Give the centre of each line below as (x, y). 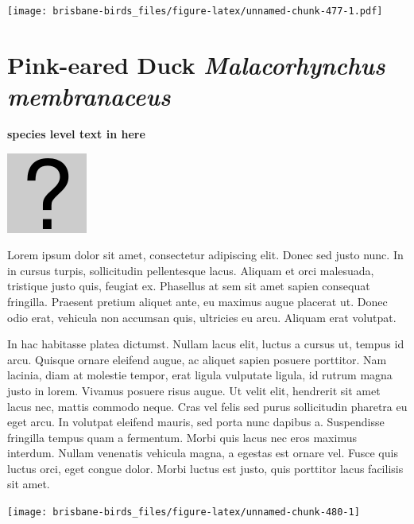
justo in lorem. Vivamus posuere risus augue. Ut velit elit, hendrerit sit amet (194, 390)
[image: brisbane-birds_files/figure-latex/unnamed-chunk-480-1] (184, 512)
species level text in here (76, 133)
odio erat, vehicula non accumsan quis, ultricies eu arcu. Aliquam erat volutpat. (202, 317)
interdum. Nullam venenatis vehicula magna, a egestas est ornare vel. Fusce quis (203, 453)
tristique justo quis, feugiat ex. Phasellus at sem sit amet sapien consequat (189, 286)
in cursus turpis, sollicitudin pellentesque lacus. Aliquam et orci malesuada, (191, 270)
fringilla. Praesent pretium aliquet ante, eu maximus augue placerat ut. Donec (197, 301)
